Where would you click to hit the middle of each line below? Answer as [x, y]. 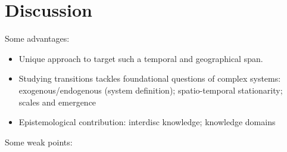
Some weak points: [39, 142]
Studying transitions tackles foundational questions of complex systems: [150, 78]
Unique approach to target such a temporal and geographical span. [141, 58]
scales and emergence [57, 102]
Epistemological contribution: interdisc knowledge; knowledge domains [147, 122]
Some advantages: [37, 38]
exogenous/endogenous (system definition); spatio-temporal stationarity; [151, 90]
